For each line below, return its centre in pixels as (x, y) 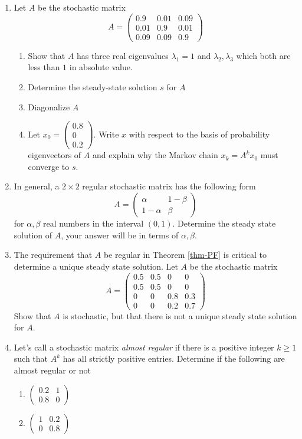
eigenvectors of (55, 155)
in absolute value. (101, 67)
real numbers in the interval (93, 223)
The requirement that (53, 255)
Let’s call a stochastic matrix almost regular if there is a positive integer (144, 347)
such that (31, 358)
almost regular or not (52, 370)
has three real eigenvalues (123, 55)
